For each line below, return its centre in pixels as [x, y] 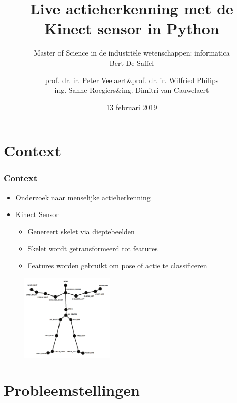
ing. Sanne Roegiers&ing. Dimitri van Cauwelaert [132, 90]
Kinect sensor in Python [132, 28]
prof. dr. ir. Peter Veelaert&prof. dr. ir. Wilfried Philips [132, 80]
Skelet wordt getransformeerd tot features [93, 248]
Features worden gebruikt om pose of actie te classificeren [117, 266]
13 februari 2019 [132, 107]
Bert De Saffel [132, 62]
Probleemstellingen [72, 389]
